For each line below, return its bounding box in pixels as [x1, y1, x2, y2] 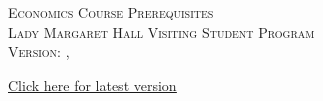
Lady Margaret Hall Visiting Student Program [8, 21, 315, 42]
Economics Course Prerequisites [8, 2, 214, 22]
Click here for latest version [8, 74, 177, 95]
